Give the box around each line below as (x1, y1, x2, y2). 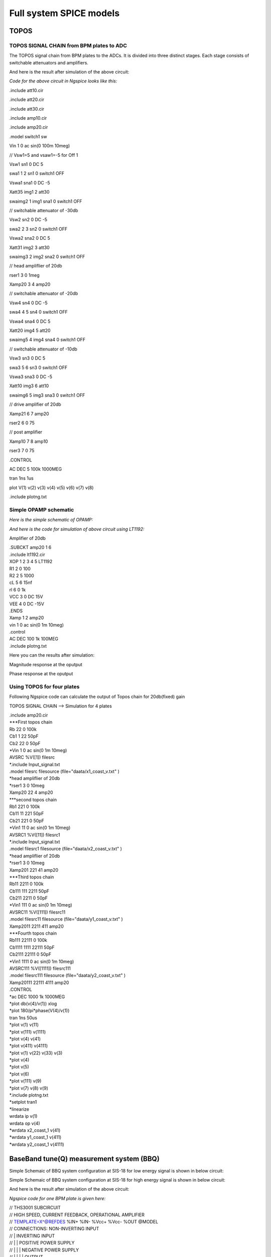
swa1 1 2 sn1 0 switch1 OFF (9, 170, 65, 176)
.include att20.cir (9, 97, 45, 103)
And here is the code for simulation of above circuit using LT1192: (9, 526, 145, 532)
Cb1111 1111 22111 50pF (9, 944, 55, 950)
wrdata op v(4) (9, 1120, 40, 1126)
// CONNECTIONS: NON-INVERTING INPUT (9, 1226, 99, 1232)
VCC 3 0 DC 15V (9, 594, 43, 600)
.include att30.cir (9, 106, 45, 112)
